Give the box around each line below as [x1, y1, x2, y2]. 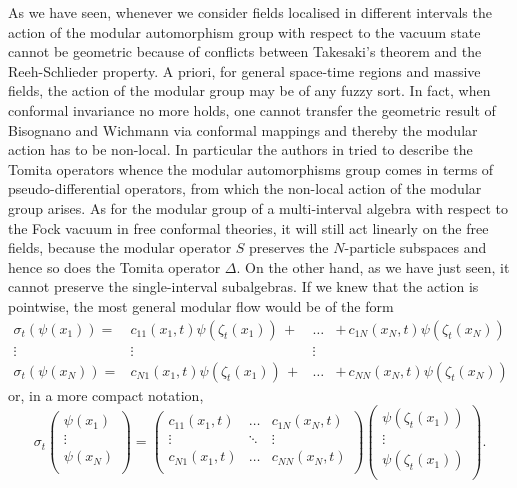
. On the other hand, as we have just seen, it [236, 256, 510, 277]
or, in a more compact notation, [8, 384, 204, 405]
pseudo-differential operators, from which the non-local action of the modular [8, 178, 482, 199]
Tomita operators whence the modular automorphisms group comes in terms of [8, 158, 494, 179]
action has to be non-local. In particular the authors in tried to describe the [8, 139, 473, 160]
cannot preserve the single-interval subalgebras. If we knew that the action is [8, 276, 479, 297]
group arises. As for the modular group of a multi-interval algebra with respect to [8, 197, 508, 218]
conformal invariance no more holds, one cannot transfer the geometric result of [8, 99, 496, 120]
